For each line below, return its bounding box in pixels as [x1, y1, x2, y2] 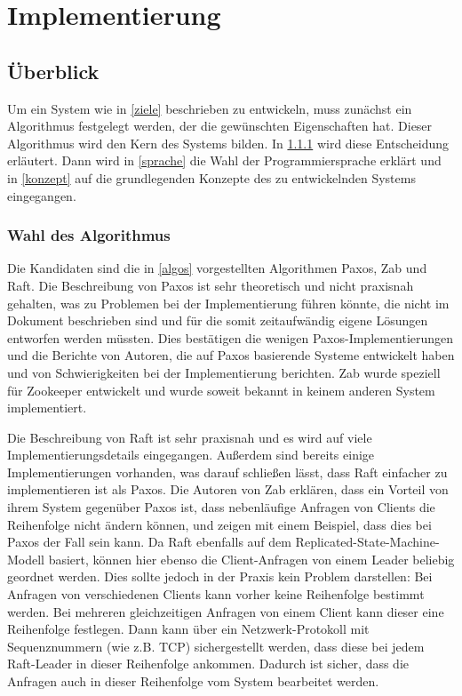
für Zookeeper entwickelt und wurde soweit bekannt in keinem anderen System [7, 380, 435, 399]
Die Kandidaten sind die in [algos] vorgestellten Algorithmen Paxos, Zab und [7, 259, 427, 277]
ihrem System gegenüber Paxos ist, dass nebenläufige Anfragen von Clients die [7, 498, 435, 516]
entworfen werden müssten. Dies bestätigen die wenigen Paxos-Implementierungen [7, 328, 454, 347]
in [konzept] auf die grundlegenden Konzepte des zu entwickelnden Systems [7, 168, 416, 187]
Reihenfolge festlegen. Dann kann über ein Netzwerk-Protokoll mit [7, 620, 370, 638]
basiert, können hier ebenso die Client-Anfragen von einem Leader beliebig [48, 549, 455, 568]
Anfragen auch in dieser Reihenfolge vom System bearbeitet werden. [7, 672, 379, 691]
